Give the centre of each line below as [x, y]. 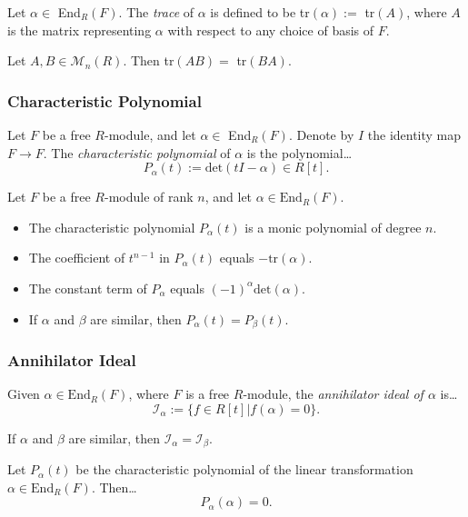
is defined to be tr [260, 12]
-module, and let [150, 134]
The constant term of [88, 288]
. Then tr [149, 60]
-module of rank [149, 197]
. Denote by [321, 134]
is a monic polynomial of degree [333, 227]
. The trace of [156, 12]
